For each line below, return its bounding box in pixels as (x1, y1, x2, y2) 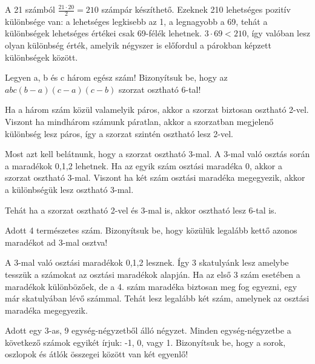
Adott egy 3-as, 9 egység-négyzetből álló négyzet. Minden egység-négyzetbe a (5, 324, 291, 337)
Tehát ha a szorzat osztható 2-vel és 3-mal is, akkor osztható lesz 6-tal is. (5, 203, 277, 216)
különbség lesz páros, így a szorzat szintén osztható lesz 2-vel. (5, 127, 233, 140)
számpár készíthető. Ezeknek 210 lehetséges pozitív (101, 3, 291, 15)
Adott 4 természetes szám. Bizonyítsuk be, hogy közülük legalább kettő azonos (5, 224, 297, 237)
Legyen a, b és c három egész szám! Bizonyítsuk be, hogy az (5, 71, 228, 84)
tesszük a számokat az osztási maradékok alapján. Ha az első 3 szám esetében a (5, 268, 300, 280)
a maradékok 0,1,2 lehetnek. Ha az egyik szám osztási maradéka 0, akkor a (5, 159, 283, 172)
